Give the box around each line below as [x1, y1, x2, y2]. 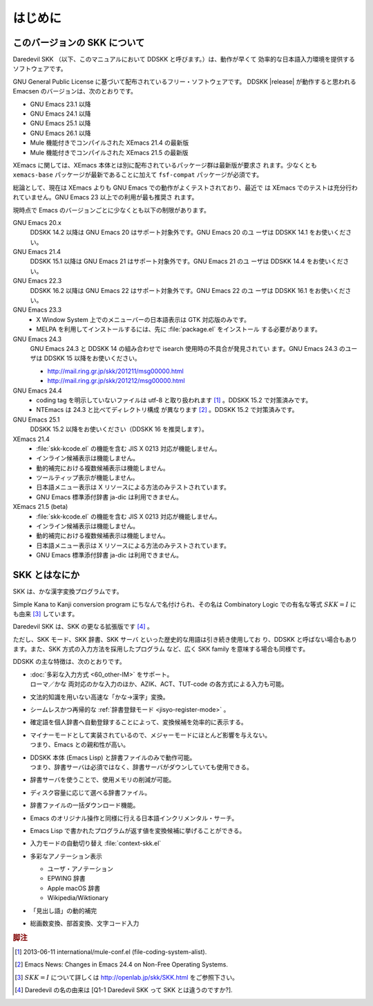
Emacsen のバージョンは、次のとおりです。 [12, 87, 137, 96]
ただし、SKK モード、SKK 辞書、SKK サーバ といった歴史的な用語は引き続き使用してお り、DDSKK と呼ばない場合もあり [12, 635, 357, 643]
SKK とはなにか [12, 569, 79, 581]
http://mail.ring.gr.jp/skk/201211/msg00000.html [47, 367, 184, 375]
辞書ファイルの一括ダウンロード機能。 [30, 801, 140, 809]
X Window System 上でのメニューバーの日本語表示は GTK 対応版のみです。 [36, 315, 250, 323]
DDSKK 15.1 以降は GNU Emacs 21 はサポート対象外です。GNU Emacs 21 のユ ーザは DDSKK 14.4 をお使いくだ [30, 257, 343, 266]
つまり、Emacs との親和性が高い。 [30, 741, 130, 749]
